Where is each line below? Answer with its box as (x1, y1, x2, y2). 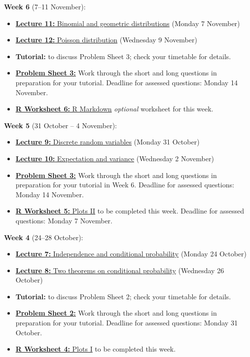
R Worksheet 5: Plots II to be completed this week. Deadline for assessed (15, 206, 245, 216)
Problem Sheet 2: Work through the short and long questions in (15, 308, 217, 318)
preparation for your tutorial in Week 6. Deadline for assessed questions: (15, 179, 234, 190)
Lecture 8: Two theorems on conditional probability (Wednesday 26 (15, 265, 224, 275)
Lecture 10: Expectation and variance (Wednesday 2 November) (15, 153, 214, 163)
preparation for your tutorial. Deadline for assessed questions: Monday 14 (15, 77, 238, 87)
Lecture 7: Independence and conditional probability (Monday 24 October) (15, 249, 247, 259)
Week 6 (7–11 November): (4, 1, 86, 11)
